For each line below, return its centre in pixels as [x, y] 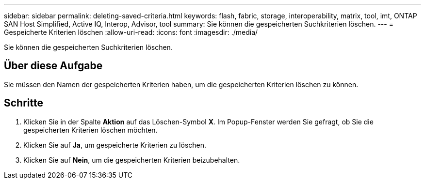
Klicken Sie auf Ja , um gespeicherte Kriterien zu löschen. [115, 145]
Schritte [24, 103]
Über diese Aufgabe [53, 66]
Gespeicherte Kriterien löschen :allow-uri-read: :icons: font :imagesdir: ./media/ [131, 32]
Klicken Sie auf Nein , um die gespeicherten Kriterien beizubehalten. [132, 160]
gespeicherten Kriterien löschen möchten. [90, 130]
